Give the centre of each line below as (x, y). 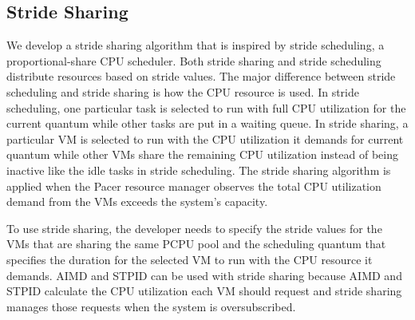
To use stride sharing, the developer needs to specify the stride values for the (194, 228)
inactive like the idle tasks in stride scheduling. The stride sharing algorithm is (199, 170)
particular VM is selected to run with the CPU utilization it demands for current (205, 138)
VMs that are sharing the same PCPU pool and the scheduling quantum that (196, 244)
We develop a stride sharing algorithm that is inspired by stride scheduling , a (196, 45)
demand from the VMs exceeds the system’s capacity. (137, 201)
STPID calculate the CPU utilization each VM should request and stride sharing (204, 291)
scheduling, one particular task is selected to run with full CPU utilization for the (206, 107)
